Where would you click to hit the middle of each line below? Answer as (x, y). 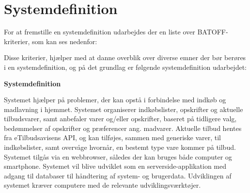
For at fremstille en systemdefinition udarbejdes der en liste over (100, 32)
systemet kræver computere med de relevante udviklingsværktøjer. (102, 185)
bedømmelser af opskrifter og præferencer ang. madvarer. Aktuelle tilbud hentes (123, 128)
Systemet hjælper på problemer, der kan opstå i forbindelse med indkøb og (115, 100)
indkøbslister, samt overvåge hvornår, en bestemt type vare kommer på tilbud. (120, 147)
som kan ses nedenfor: (65, 41)
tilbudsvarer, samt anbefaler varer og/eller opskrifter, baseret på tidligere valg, (120, 119)
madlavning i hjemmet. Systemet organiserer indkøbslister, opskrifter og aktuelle (124, 109)
